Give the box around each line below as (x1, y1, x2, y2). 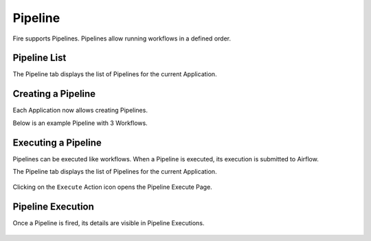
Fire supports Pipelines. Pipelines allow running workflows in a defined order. (12, 34, 232, 43)
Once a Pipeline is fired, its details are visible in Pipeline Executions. (12, 219, 205, 227)
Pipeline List (12, 52, 67, 64)
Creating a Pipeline (12, 88, 96, 100)
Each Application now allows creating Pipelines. (12, 106, 148, 115)
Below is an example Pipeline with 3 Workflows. (12, 119, 148, 127)
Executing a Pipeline (12, 137, 102, 148)
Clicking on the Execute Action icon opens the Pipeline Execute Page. (12, 183, 212, 192)
